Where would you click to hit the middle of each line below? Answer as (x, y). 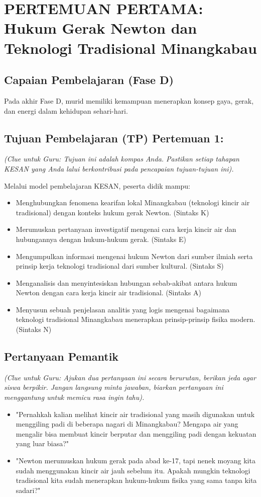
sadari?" (28, 490)
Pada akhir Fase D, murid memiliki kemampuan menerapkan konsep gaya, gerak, (129, 100)
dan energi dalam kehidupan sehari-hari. (66, 110)
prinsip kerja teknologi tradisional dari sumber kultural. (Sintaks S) (120, 266)
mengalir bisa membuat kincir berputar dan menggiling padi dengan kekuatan (136, 433)
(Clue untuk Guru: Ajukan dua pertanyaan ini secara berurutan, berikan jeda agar (130, 377)
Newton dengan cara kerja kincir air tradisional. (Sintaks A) (108, 293)
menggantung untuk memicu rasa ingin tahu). (74, 397)
